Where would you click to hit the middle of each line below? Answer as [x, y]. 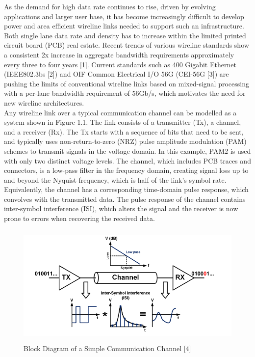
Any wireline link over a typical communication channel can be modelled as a [120, 112]
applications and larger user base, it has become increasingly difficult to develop [124, 16]
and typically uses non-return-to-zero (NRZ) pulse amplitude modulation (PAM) [125, 141]
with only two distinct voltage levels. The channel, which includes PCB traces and [127, 160]
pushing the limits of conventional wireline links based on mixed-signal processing [127, 83]
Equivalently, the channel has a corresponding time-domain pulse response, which [126, 189]
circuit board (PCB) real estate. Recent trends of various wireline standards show [127, 45]
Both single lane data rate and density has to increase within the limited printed [125, 35]
